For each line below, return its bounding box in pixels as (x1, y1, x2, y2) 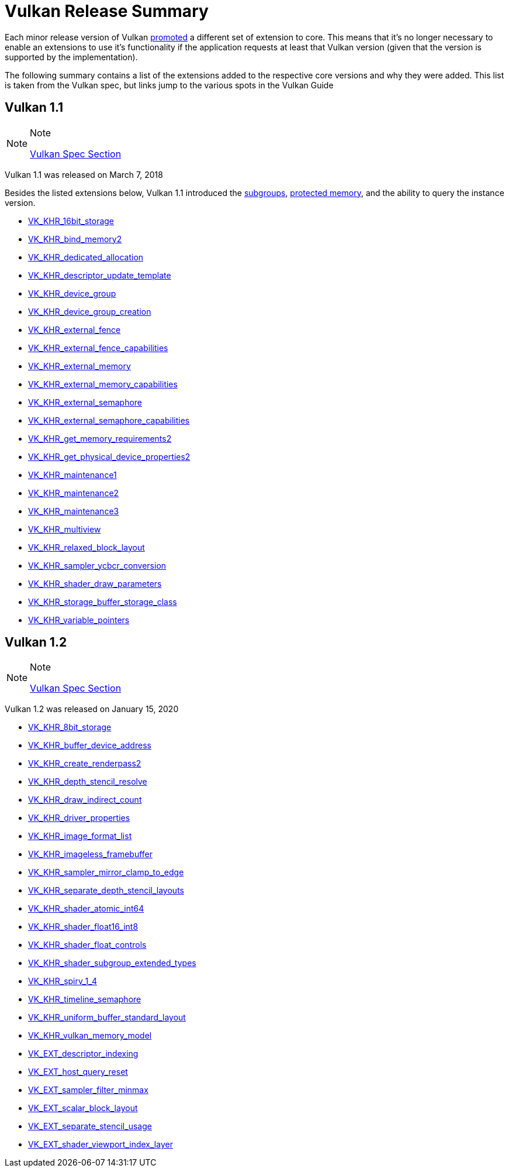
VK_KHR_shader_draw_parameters (28, 578, 162, 589)
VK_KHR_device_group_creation (28, 306, 151, 317)
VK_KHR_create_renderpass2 (28, 758, 141, 769)
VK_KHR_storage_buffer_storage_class (28, 596, 177, 607)
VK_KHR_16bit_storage (28, 215, 115, 226)
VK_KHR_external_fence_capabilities (28, 342, 168, 353)
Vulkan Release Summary (5, 1, 209, 21)
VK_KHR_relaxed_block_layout (28, 542, 145, 552)
